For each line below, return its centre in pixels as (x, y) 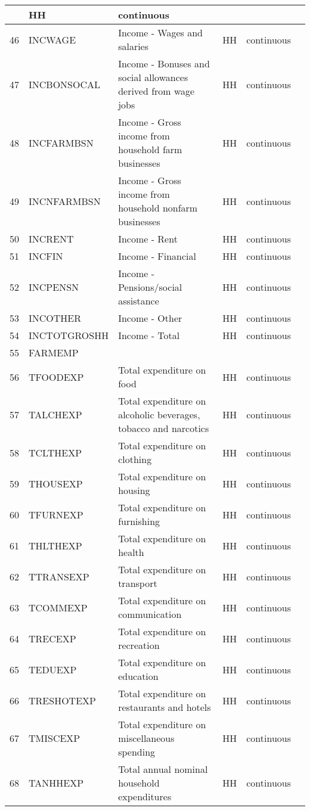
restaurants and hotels (165, 707)
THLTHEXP (55, 545)
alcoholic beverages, (159, 414)
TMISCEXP (55, 738)
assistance (139, 301)
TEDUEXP (53, 669)
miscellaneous (146, 738)
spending (137, 752)
